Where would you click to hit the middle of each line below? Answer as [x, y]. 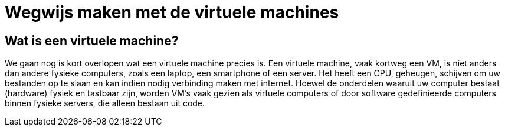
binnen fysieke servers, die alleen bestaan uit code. [105, 103]
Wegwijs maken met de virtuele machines [172, 12]
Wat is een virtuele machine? [92, 41]
